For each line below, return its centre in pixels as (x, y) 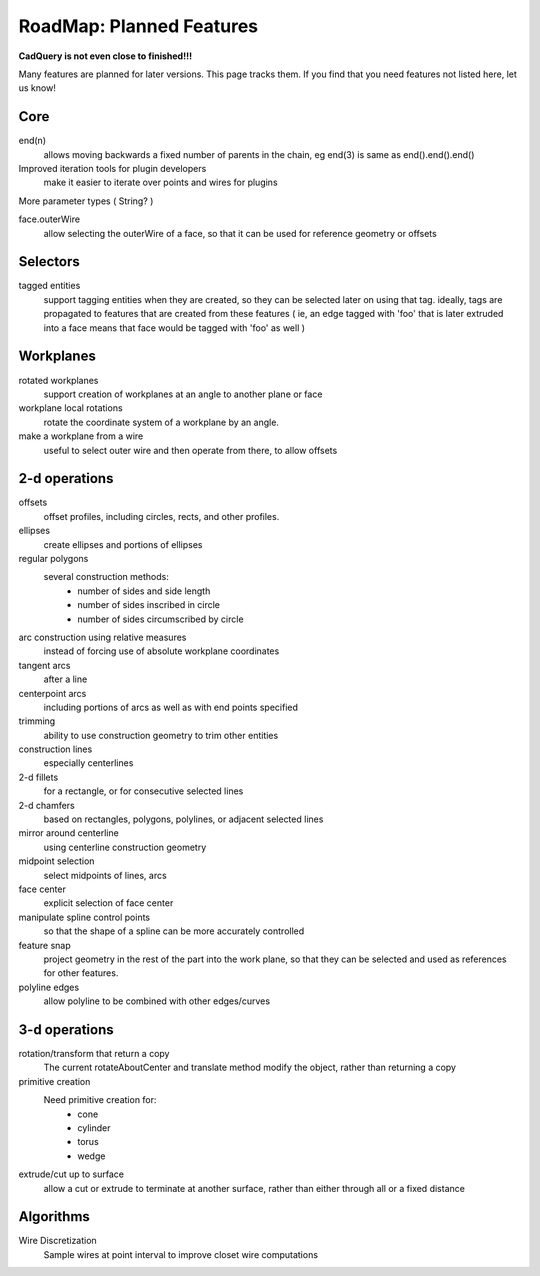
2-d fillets (38, 777)
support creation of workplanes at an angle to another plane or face (183, 394)
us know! (37, 88)
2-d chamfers (46, 805)
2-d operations (66, 478)
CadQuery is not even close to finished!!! (105, 56)
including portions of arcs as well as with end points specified (171, 707)
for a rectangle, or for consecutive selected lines (143, 791)
